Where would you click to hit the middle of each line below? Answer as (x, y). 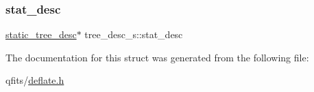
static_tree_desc (41, 34)
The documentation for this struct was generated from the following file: (157, 57)
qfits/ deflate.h (35, 80)
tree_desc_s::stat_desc (134, 34)
